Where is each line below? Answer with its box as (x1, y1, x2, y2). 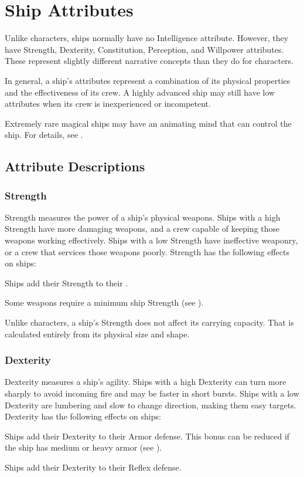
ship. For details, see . (5, 128, 83, 141)
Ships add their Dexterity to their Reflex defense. (5, 461, 182, 473)
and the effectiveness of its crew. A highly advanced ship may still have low (5, 86, 275, 98)
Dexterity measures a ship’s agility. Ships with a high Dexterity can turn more (5, 375, 286, 388)
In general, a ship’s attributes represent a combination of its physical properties (5, 74, 291, 86)
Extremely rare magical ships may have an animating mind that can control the (5, 117, 292, 129)
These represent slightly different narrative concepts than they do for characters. (5, 55, 294, 67)
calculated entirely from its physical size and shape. (5, 327, 190, 340)
